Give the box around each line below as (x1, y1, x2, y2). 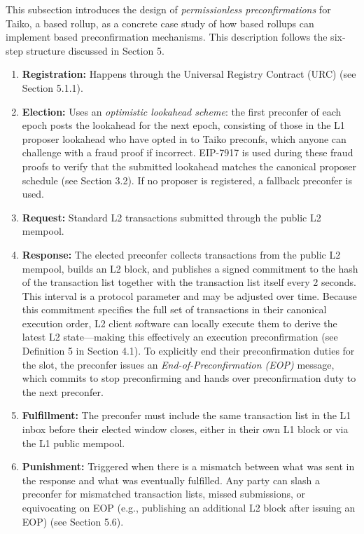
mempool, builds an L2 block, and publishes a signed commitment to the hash (22, 261, 358, 275)
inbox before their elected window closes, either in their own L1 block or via (22, 422, 349, 437)
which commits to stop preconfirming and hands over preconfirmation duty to (22, 371, 356, 385)
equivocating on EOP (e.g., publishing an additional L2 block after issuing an (22, 500, 356, 514)
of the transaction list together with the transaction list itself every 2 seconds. (22, 275, 356, 289)
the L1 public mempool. (22, 435, 125, 450)
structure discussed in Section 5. (26, 43, 164, 57)
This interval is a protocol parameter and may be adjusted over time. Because (22, 288, 357, 303)
